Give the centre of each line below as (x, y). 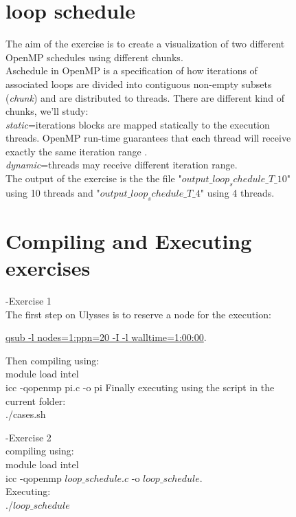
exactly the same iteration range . (77, 151)
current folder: (36, 400)
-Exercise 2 (29, 437)
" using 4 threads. (237, 192)
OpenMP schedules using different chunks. (94, 57)
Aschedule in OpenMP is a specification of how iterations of (132, 70)
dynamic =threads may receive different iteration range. (122, 165)
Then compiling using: (53, 360)
